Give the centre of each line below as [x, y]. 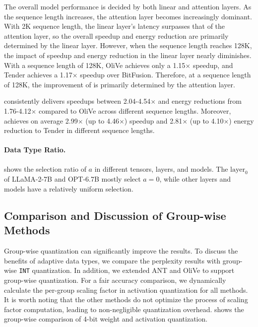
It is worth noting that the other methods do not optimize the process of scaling [126, 299]
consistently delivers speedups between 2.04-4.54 [77, 101]
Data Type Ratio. [35, 150]
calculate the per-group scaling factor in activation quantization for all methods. [126, 290]
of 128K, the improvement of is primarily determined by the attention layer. [120, 84]
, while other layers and [195, 179]
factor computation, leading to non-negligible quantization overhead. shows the [124, 309]
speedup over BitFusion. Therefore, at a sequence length [165, 75]
